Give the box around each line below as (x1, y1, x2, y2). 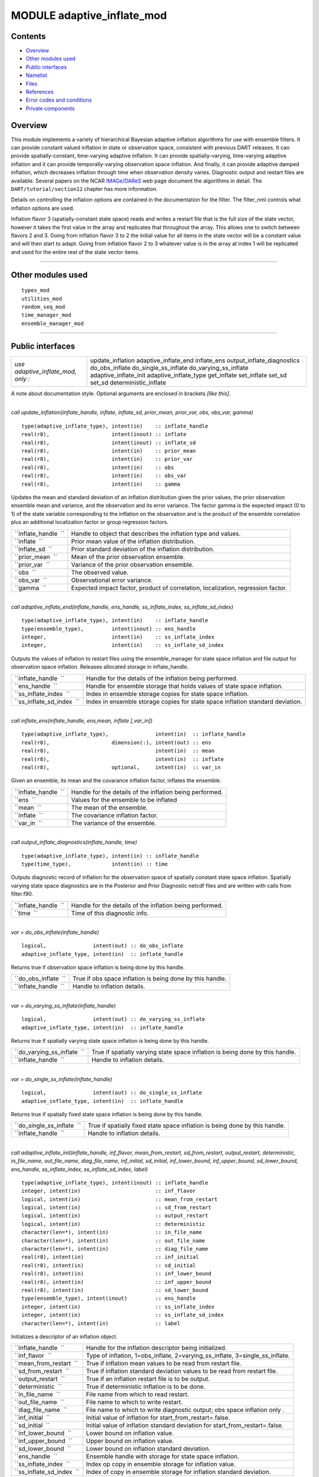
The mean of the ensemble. (71, 803, 148, 812)
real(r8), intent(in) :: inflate (21, 756, 224, 762)
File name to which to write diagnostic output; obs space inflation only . (86, 1406, 285, 1414)
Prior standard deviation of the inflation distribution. (71, 545, 215, 553)
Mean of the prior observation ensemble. (71, 552, 185, 561)
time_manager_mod (21, 312, 71, 318)
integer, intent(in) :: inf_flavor (21, 1188, 196, 1195)
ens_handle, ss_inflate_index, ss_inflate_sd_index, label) (11, 1166, 148, 1173)
